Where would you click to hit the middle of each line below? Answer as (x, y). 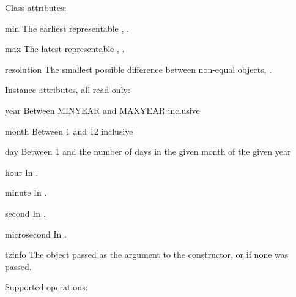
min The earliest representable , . (67, 28)
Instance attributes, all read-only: (68, 90)
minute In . (26, 193)
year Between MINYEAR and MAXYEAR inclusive (102, 110)
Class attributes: (36, 7)
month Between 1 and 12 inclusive (69, 131)
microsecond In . (36, 234)
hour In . (22, 172)
